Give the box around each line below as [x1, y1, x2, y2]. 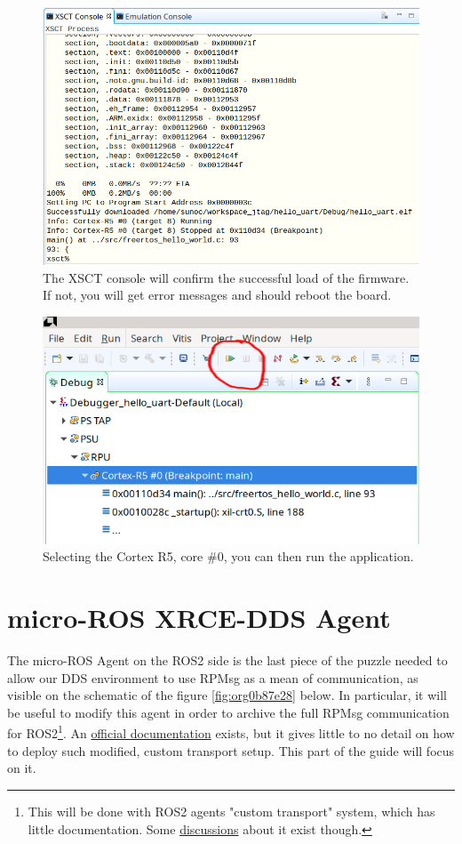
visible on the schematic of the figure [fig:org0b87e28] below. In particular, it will [7, 686, 448, 704]
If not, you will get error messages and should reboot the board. [43, 285, 392, 304]
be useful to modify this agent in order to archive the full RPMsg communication [7, 703, 450, 721]
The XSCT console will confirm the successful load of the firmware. [43, 268, 410, 286]
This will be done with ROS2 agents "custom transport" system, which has [28, 801, 435, 820]
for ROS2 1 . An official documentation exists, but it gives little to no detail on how [7, 721, 455, 743]
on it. [7, 759, 36, 777]
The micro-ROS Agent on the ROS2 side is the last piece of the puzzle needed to [7, 651, 448, 670]
